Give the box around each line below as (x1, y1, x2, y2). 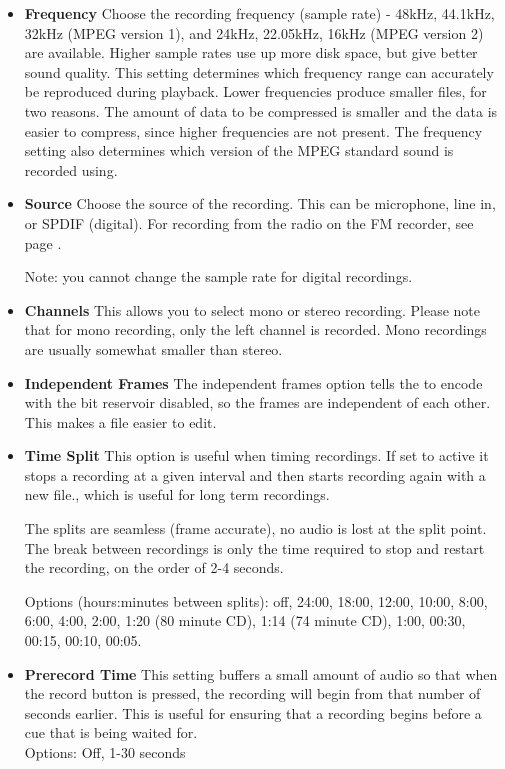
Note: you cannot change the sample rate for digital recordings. (24, 266, 413, 287)
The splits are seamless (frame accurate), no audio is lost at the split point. (24, 518, 487, 539)
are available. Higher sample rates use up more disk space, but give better (24, 42, 478, 63)
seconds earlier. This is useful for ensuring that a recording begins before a (24, 702, 482, 723)
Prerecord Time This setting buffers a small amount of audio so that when (24, 663, 498, 684)
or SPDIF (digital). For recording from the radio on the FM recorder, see (24, 212, 474, 233)
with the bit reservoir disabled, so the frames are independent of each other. (24, 392, 491, 413)
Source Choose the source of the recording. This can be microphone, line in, (24, 193, 496, 214)
